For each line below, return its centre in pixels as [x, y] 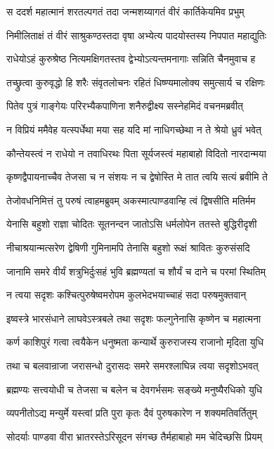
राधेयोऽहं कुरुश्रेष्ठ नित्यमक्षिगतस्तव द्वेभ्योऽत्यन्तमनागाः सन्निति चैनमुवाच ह [131, 59]
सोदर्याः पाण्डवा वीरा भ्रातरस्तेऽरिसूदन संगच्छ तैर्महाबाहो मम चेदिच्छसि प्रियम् [134, 436]
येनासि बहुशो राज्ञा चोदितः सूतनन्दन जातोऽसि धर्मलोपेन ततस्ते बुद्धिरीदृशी [132, 224]
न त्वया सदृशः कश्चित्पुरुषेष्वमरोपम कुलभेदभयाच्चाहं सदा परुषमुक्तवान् [126, 295]
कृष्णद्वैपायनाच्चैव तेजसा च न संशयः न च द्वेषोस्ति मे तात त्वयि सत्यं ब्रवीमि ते [137, 177]
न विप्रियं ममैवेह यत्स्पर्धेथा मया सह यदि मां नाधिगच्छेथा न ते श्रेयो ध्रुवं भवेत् [134, 129]
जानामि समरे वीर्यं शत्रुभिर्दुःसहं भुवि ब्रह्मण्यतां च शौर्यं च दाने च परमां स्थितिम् [136, 271]
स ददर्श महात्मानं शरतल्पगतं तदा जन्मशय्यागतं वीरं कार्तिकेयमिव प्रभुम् [125, 11]
